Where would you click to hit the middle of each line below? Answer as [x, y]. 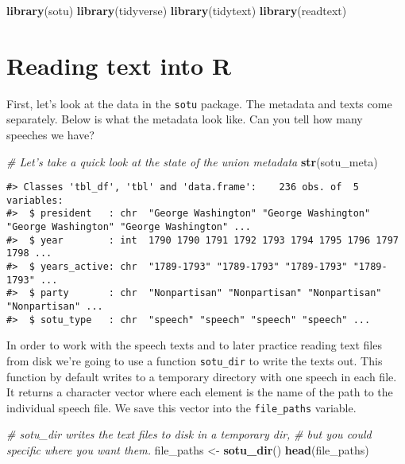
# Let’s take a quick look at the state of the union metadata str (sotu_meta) [192, 161]
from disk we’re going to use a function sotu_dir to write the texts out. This [195, 360]
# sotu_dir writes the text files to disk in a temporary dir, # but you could [189, 434]
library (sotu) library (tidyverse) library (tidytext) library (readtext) [177, 10]
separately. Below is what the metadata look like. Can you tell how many [185, 119]
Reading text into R [119, 65]
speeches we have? [50, 134]
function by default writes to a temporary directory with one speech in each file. [202, 376]
